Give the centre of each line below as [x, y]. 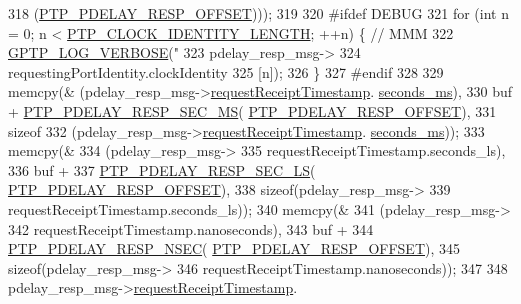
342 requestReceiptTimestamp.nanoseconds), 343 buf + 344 [191, 228]
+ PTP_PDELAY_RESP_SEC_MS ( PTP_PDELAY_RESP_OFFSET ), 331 [252, 110]
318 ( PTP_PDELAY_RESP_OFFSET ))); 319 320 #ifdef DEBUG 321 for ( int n [258, 13]
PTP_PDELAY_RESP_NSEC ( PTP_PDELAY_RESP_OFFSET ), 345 [234, 248]
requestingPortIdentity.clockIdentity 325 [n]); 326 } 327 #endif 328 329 [226, 71]
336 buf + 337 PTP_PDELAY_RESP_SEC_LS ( [162, 169]
